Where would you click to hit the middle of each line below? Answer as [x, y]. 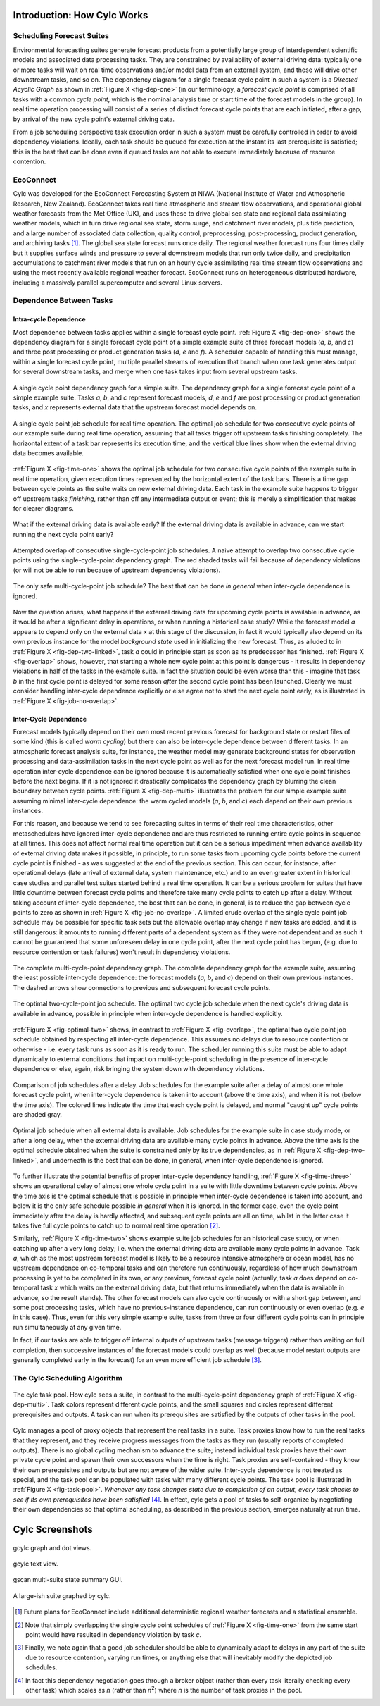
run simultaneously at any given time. [67, 1327]
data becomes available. [48, 453]
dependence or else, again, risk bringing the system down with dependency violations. [139, 1069]
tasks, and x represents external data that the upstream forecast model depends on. [135, 407]
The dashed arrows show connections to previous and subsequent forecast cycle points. [142, 987]
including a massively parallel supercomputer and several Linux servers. [118, 283]
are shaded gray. [38, 1115]
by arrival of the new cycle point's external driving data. [94, 119]
